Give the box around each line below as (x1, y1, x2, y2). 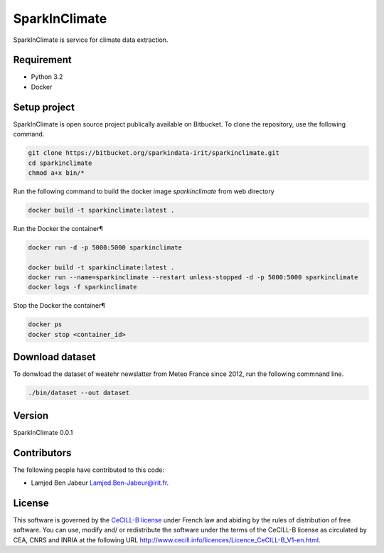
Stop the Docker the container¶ (13, 301, 106, 310)
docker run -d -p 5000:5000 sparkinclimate (28, 243, 183, 252)
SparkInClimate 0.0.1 (13, 428, 73, 436)
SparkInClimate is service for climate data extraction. (13, 36, 169, 44)
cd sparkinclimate (28, 159, 92, 167)
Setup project (13, 101, 75, 113)
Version (13, 409, 49, 422)
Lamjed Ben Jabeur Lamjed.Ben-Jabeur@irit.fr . (31, 478, 169, 487)
